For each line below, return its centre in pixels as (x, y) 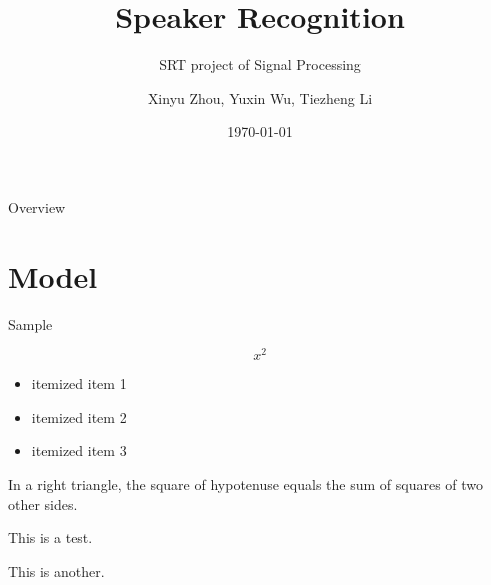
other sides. (43, 503)
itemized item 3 (79, 450)
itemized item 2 (79, 416)
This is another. (56, 570)
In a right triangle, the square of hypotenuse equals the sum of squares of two (246, 484)
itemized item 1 (79, 383)
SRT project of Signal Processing (260, 64)
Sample (30, 323)
